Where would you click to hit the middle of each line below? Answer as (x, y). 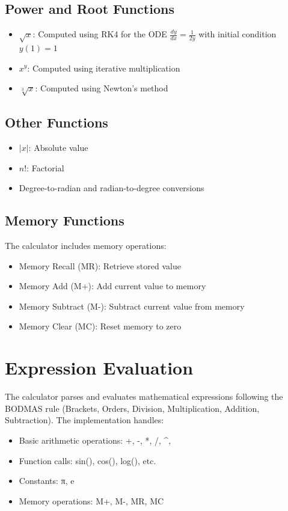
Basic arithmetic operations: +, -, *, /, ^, (95, 440)
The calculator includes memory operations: (86, 246)
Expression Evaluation (99, 368)
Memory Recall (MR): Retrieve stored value (100, 265)
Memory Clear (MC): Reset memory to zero (100, 326)
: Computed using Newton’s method (102, 88)
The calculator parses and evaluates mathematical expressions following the (144, 396)
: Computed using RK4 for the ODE (100, 34)
